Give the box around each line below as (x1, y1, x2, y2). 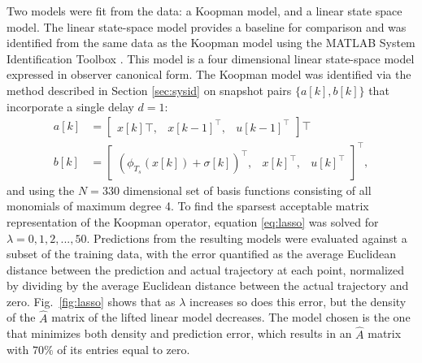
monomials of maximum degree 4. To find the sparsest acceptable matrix (7, 197, 369, 214)
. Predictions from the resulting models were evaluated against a (86, 229, 407, 246)
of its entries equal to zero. (57, 341, 190, 358)
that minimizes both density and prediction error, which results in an (7, 325, 352, 342)
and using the (7, 181, 75, 198)
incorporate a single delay (7, 97, 134, 115)
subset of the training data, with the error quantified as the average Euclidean (7, 245, 396, 262)
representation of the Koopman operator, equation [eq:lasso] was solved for (7, 213, 379, 230)
